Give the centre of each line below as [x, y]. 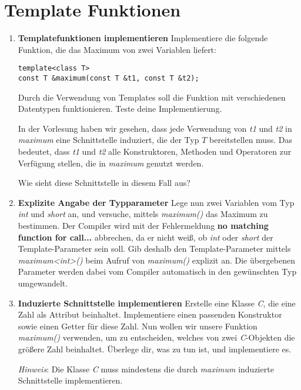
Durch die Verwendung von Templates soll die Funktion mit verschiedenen [152, 97]
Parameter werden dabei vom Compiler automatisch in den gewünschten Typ [157, 271]
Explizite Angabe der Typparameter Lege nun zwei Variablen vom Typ [156, 202]
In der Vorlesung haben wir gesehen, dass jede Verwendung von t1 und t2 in [155, 128]
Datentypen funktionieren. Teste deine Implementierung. [120, 109]
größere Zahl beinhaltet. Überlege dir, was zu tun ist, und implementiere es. [155, 349]
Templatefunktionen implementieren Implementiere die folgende [143, 38]
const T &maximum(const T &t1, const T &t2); [108, 78]
